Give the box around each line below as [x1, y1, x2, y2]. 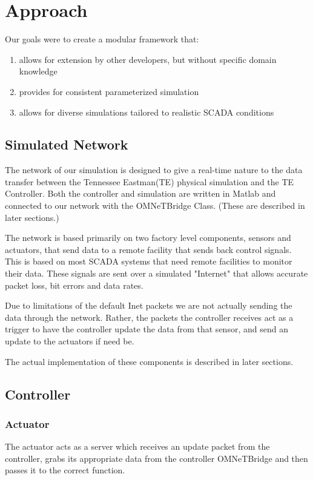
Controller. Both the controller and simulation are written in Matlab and [5, 187, 276, 200]
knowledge [19, 65, 58, 77]
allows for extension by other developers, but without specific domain [19, 53, 277, 65]
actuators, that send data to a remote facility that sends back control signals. [5, 243, 292, 255]
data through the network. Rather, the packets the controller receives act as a [5, 311, 294, 323]
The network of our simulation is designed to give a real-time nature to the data [5, 163, 303, 176]
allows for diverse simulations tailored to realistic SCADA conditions [19, 105, 274, 118]
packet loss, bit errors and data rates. [5, 278, 143, 291]
